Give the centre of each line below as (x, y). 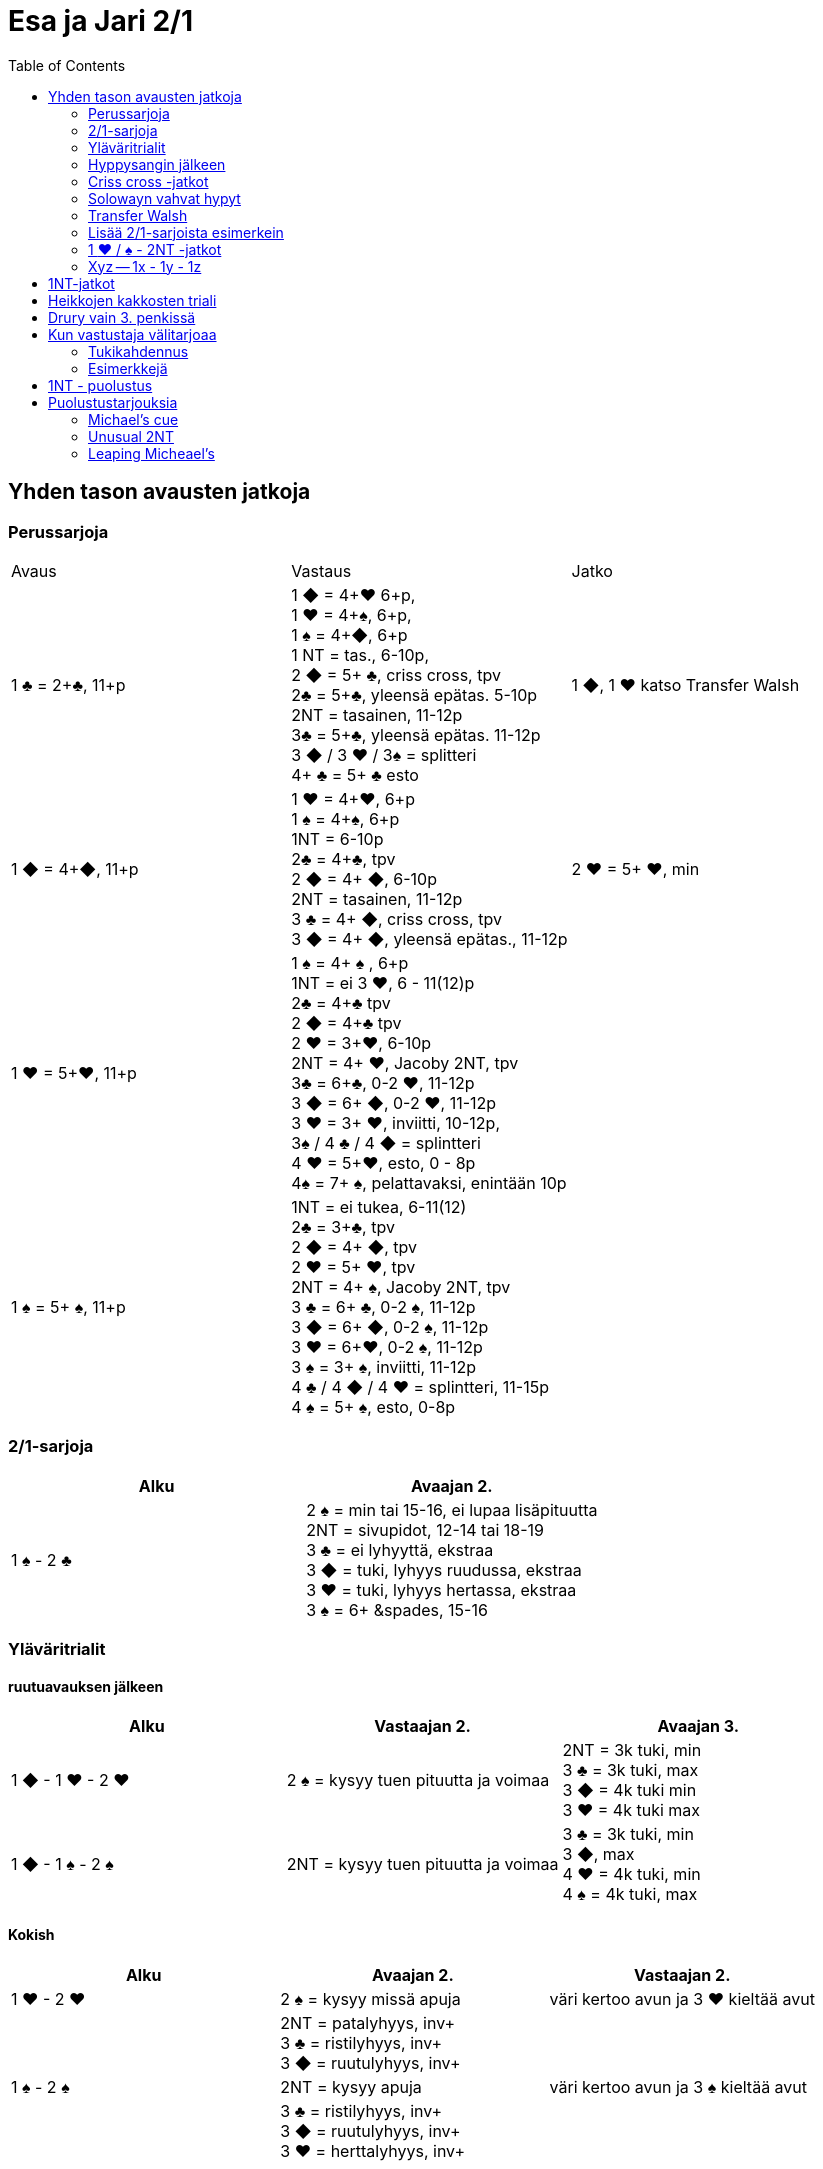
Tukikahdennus (138, 351)
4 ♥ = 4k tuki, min (631, 1874)
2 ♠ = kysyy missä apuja (370, 1998)
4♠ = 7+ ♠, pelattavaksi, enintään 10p (429, 1182)
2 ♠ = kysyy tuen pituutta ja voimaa (418, 1780)
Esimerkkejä (128, 368)
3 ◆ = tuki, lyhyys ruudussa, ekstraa (444, 1569)
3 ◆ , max (598, 1854)
